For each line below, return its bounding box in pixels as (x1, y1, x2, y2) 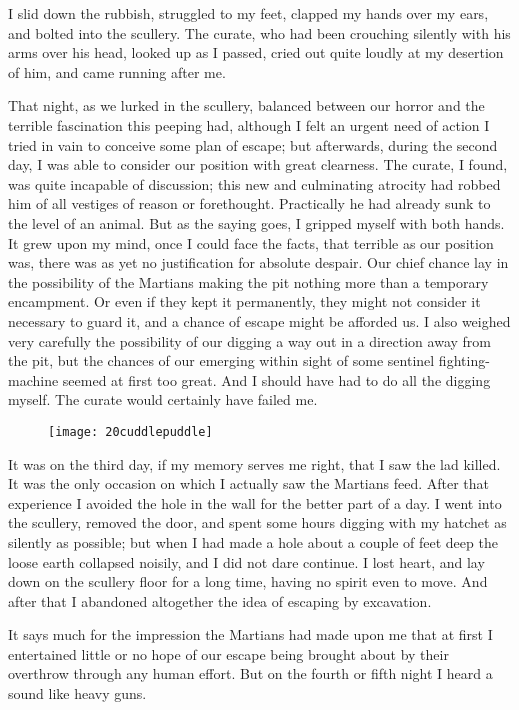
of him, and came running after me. (8, 61, 226, 82)
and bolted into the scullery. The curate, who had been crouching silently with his (8, 22, 511, 43)
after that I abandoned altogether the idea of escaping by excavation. (8, 590, 432, 611)
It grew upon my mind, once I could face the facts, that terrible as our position (8, 232, 494, 253)
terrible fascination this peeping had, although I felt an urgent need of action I (8, 114, 490, 135)
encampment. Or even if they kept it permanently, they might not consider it (8, 291, 481, 312)
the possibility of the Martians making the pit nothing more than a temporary (8, 271, 489, 292)
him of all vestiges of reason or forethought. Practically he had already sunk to (8, 193, 491, 214)
